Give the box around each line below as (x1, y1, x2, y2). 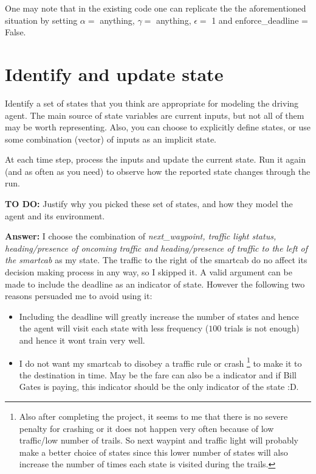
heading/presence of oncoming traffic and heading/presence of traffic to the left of (5, 241, 308, 254)
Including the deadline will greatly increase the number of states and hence (19, 310, 299, 322)
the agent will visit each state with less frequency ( (19, 322, 209, 334)
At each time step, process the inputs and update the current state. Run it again (5, 153, 306, 166)
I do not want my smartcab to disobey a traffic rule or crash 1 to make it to (19, 355, 302, 369)
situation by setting (5, 13, 78, 26)
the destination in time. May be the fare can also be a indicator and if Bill (19, 368, 297, 381)
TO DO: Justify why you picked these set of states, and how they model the (5, 197, 293, 210)
